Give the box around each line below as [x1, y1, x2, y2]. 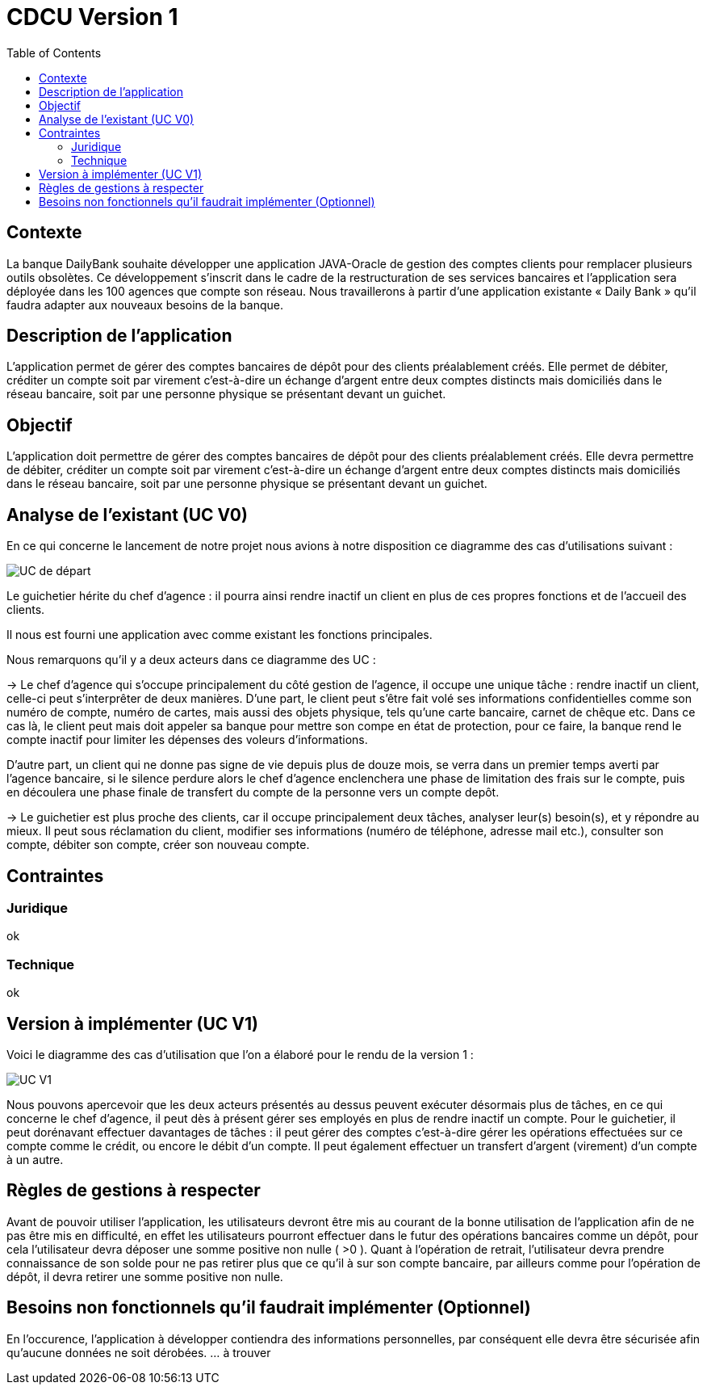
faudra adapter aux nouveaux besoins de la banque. [6, 297, 283, 312]
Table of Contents [6, 45, 102, 60]
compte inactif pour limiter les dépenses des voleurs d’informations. [6, 733, 368, 747]
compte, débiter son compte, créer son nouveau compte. [6, 838, 310, 852]
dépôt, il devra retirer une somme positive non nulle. [6, 1269, 283, 1284]
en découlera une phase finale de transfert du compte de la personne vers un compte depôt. [6, 785, 500, 800]
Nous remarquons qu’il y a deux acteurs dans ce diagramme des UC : [6, 653, 376, 667]
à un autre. [6, 1152, 64, 1166]
